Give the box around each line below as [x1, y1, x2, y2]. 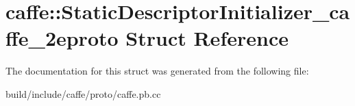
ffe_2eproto [5, 24, 119, 52]
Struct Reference [125, 24, 289, 52]
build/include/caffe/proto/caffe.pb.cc [5, 86, 161, 101]
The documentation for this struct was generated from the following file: [5, 64, 309, 78]
